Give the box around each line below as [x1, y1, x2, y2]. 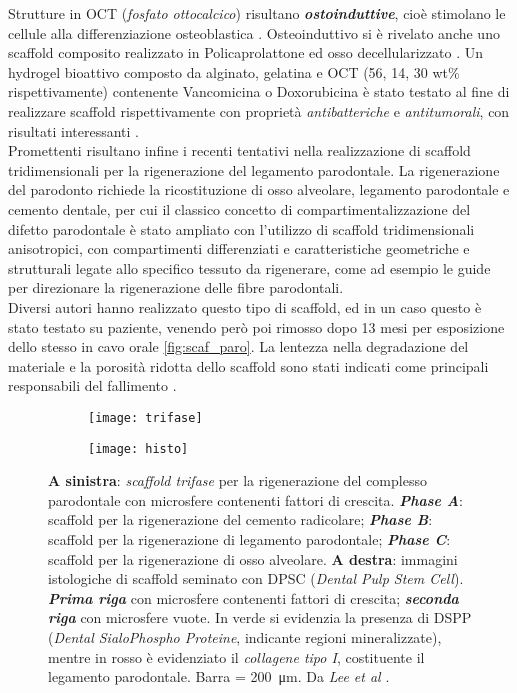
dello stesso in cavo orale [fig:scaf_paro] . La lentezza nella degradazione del [8, 336, 469, 357]
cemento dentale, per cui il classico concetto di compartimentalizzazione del [8, 198, 471, 219]
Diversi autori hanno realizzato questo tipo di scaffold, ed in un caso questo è [8, 296, 482, 317]
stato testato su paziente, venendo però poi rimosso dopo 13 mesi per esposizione [8, 316, 505, 337]
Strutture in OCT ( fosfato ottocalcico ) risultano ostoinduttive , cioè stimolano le [8, 3, 506, 23]
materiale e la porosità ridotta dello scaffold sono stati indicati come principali [8, 355, 489, 376]
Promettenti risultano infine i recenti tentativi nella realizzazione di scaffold [8, 140, 471, 161]
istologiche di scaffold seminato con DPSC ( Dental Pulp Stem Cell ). [48, 568, 464, 589]
